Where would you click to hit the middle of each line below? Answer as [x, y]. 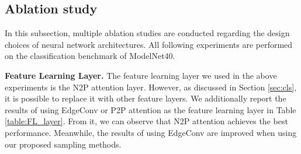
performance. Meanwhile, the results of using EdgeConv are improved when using [151, 132]
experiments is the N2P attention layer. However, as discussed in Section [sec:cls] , [151, 87]
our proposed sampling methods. [63, 144]
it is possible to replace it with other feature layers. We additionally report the [146, 98]
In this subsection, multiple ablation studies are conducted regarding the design [147, 33]
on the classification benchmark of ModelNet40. [90, 56]
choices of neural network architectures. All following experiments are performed [149, 44]
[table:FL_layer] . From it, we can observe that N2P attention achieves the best [146, 121]
